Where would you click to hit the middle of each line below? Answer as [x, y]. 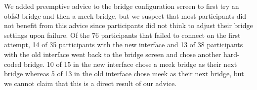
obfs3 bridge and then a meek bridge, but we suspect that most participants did [125, 15]
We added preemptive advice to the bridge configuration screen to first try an [122, 6]
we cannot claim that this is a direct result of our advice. [90, 83]
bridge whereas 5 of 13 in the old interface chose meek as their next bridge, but [124, 74]
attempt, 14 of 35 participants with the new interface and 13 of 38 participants [124, 45]
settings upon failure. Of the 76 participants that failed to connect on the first [122, 35]
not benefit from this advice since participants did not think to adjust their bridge [128, 25]
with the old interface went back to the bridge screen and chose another [113, 54]
